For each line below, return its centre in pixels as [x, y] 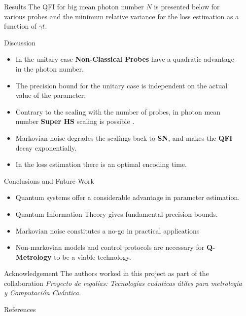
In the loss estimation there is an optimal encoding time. [101, 164]
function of [20, 26]
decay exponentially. [46, 147]
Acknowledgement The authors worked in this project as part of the [106, 273]
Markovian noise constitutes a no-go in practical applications [107, 230]
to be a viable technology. [92, 257]
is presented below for [187, 6]
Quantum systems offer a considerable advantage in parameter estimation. [128, 197]
